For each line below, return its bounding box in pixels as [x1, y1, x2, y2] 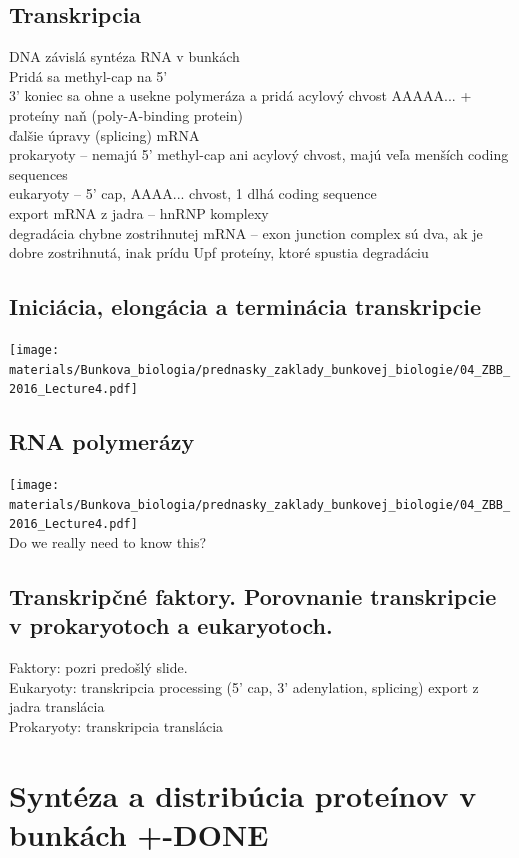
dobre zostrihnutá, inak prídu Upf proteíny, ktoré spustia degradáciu [9, 242, 429, 263]
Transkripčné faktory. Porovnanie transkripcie [9, 581, 497, 612]
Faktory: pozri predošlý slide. [9, 657, 188, 678]
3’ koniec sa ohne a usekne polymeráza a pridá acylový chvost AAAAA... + [9, 85, 472, 106]
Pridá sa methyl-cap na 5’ [9, 65, 168, 86]
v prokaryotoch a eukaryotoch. [9, 610, 333, 641]
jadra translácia [9, 696, 105, 717]
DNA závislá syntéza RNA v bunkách [9, 46, 240, 67]
